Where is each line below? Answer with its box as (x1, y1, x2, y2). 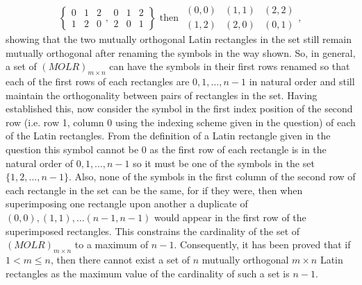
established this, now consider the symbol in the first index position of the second (6, 101, 353, 116)
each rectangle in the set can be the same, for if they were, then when (6, 182, 303, 197)
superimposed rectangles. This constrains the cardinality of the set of (6, 223, 300, 238)
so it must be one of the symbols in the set (133, 155, 315, 170)
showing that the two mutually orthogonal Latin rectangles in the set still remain (6, 32, 352, 46)
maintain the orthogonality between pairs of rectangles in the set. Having (6, 87, 318, 102)
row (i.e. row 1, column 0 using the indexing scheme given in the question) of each (6, 114, 356, 129)
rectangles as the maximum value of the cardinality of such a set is (6, 266, 290, 280)
